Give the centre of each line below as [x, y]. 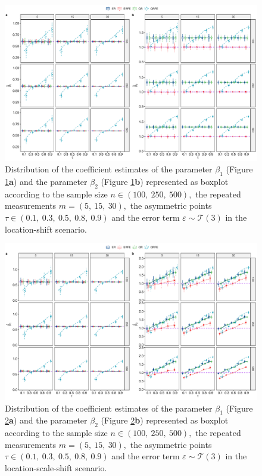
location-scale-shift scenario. [56, 467]
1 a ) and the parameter [46, 182]
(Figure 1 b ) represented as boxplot [165, 182]
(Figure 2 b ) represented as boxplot [165, 420]
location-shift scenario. [46, 229]
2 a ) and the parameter [46, 420]
